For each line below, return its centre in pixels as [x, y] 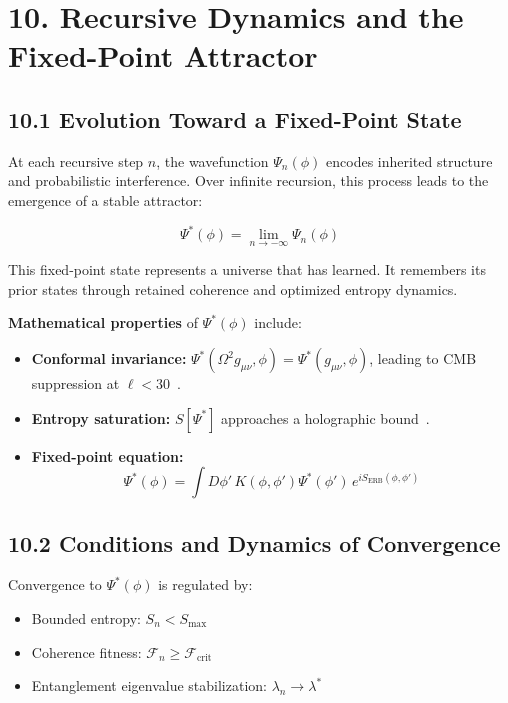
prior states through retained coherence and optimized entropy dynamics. [233, 288]
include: [278, 322]
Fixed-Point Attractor [163, 55]
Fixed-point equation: [107, 455]
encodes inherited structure [409, 160]
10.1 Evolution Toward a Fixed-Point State [235, 118]
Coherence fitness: [86, 651]
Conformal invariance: [109, 358]
